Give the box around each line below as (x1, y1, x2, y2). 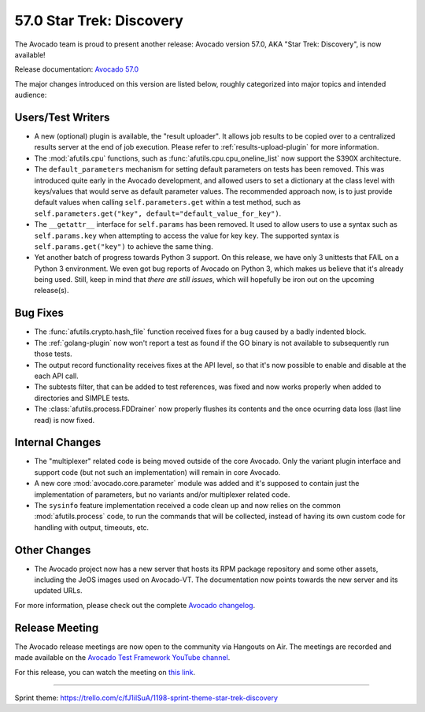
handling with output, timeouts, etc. (34, 522, 150, 532)
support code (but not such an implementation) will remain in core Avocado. (34, 467, 281, 477)
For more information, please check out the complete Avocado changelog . (14, 600, 256, 610)
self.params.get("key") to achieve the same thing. (34, 241, 213, 251)
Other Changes (14, 543, 91, 557)
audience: (14, 91, 47, 100)
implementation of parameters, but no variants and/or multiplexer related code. (34, 489, 290, 499)
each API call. (34, 371, 79, 380)
